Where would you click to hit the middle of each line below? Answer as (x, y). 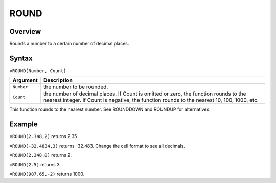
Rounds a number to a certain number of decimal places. (69, 44)
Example (24, 124)
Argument (25, 80)
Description (58, 80)
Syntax (21, 58)
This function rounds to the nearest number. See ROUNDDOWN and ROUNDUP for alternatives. (110, 109)
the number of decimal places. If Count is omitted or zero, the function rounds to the (145, 94)
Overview (25, 31)
